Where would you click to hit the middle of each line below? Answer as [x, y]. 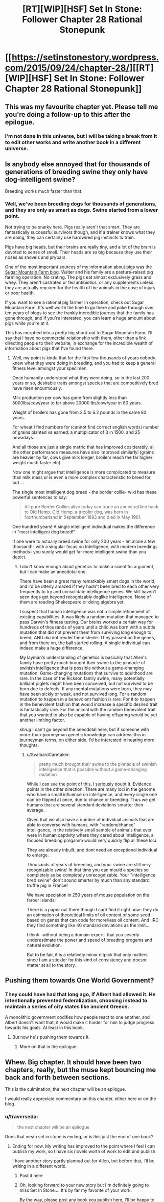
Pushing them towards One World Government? [80, 980]
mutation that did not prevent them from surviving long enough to [85, 632]
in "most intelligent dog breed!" [44, 532]
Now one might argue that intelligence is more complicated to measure [84, 472]
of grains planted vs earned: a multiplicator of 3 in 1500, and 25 [76, 432]
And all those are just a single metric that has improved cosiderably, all [83, 447]
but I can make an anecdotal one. [53, 572]
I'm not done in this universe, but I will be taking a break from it [81, 136]
